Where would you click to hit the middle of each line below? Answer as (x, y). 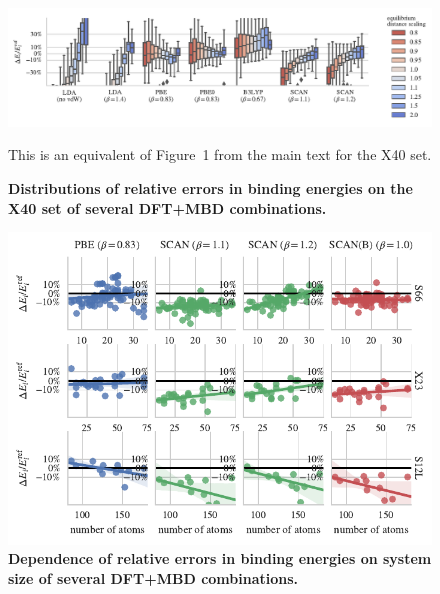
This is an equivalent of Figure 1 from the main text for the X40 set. (220, 154)
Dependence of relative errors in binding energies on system (220, 558)
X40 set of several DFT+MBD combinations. (167, 207)
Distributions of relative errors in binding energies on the (210, 188)
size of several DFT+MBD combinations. (153, 578)
